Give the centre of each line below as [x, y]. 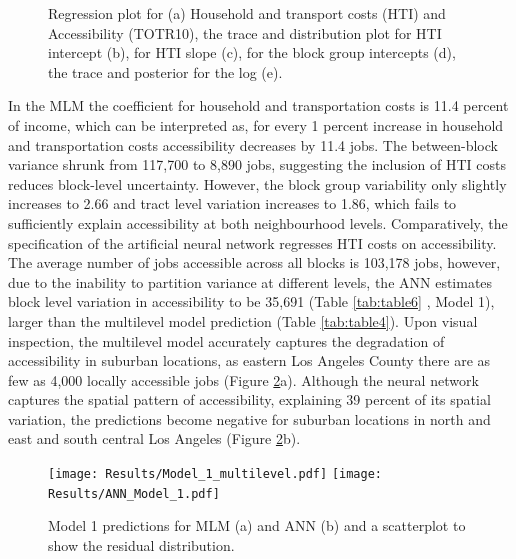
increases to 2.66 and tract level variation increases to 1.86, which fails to [232, 203]
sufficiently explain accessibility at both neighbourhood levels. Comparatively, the [258, 222]
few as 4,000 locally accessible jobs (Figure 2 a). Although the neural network [243, 379]
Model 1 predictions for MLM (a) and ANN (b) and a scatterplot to [257, 525]
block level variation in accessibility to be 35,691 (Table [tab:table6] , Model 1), [251, 301]
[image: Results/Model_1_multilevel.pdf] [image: [215, 474]
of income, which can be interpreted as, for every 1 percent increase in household [256, 124]
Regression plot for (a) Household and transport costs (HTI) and [247, 13]
